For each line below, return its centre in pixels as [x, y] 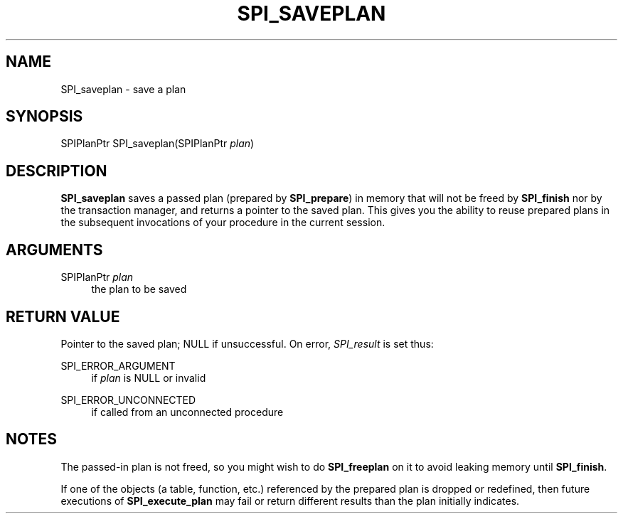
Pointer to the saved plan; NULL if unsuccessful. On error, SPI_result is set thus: [247, 343]
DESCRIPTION [57, 171]
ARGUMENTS [54, 250]
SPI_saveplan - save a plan [123, 89]
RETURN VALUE [63, 316]
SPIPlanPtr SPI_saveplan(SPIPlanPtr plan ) [158, 144]
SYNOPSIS [44, 117]
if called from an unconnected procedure [187, 412]
